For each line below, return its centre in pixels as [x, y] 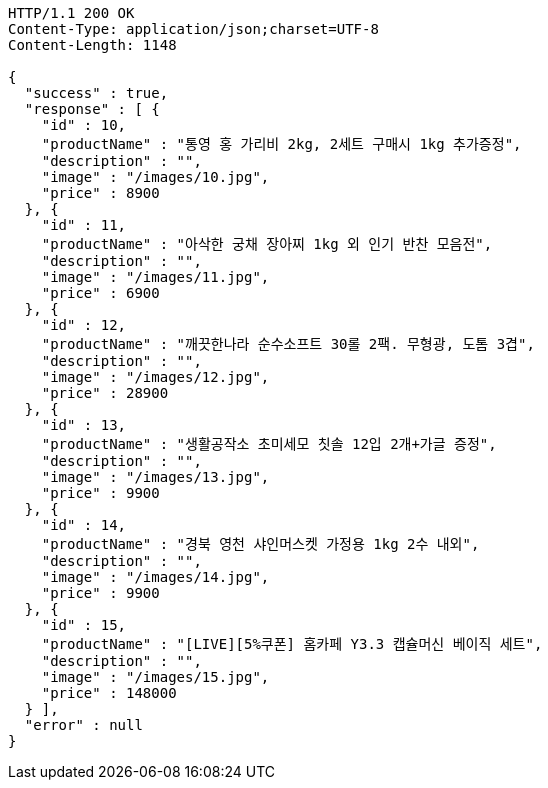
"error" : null [83, 725]
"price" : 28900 [105, 393]
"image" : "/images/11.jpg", [155, 277]
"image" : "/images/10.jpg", [155, 177]
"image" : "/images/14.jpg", [155, 577]
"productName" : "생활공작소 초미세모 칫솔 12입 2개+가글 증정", [269, 444]
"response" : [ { [92, 109]
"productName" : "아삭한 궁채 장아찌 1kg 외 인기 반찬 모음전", [267, 244]
